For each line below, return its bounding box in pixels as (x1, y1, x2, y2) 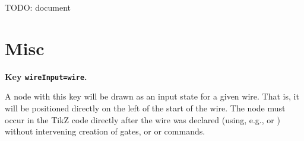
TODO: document (5, 1, 71, 13)
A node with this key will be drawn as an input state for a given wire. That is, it (5, 90, 299, 102)
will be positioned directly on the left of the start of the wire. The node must (5, 101, 286, 114)
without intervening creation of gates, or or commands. (5, 125, 205, 137)
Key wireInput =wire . (5, 70, 87, 82)
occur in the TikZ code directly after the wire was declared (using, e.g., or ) (5, 113, 280, 126)
